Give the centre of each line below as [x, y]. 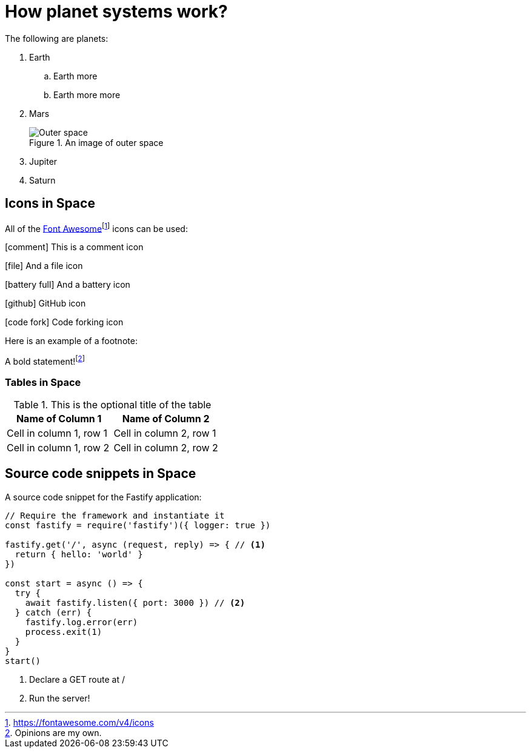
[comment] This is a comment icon [74, 247]
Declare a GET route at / [77, 679]
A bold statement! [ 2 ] [45, 360]
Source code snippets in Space [101, 474]
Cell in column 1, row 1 [57, 433]
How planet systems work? [116, 12]
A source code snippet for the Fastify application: [103, 497]
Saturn [42, 180]
